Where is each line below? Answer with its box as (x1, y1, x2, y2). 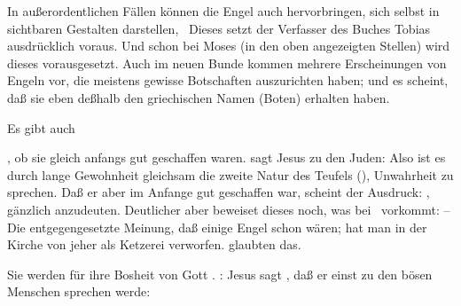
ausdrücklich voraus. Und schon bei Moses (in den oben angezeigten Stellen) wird (7, 36, 450, 55)
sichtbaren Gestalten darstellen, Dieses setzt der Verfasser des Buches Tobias (7, 19, 431, 37)
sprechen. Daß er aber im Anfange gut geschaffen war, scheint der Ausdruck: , (7, 183, 430, 201)
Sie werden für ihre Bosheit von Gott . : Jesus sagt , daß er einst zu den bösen (7, 264, 433, 283)
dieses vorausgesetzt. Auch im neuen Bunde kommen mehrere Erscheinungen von (7, 53, 447, 72)
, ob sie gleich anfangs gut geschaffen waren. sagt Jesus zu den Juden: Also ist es (7, 148, 446, 167)
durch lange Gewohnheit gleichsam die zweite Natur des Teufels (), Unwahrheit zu (7, 165, 454, 184)
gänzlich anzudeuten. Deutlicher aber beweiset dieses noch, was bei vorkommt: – (7, 200, 450, 218)
